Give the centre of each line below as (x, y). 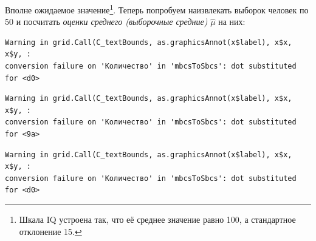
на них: (232, 22)
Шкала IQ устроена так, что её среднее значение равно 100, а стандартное (157, 219)
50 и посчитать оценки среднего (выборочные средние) (106, 22)
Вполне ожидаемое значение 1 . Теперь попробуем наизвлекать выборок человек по (157, 9)
